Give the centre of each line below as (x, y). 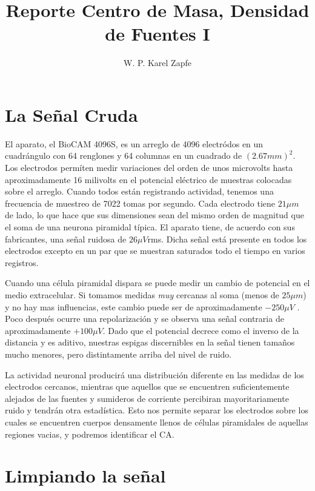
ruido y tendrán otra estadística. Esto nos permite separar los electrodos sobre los (157, 410)
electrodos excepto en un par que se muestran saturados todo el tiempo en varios (155, 251)
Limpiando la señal (85, 476)
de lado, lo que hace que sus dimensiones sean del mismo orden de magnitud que (154, 215)
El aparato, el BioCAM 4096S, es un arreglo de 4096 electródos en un (134, 143)
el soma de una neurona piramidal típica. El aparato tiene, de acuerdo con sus (150, 227)
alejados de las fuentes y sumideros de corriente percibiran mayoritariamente (147, 398)
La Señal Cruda (71, 114)
